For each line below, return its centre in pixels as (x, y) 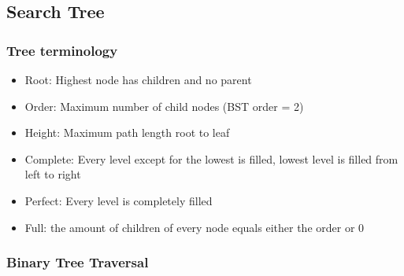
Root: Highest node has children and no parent (138, 79)
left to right (53, 174)
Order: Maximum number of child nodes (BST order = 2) (164, 106)
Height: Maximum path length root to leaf (127, 132)
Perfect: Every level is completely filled (119, 200)
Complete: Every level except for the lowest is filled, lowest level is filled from (211, 158)
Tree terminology (62, 50)
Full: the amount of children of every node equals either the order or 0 (195, 227)
